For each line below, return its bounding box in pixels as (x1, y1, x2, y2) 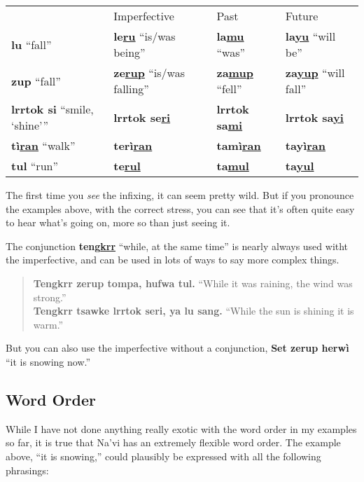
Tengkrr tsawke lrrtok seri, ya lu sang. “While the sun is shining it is (33, 303, 354, 318)
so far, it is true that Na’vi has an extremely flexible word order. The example (6, 435, 341, 450)
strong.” (33, 289, 66, 304)
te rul (113, 158, 141, 174)
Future (285, 8, 318, 24)
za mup (216, 64, 253, 81)
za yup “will (285, 64, 345, 81)
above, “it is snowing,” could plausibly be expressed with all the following (6, 448, 321, 463)
